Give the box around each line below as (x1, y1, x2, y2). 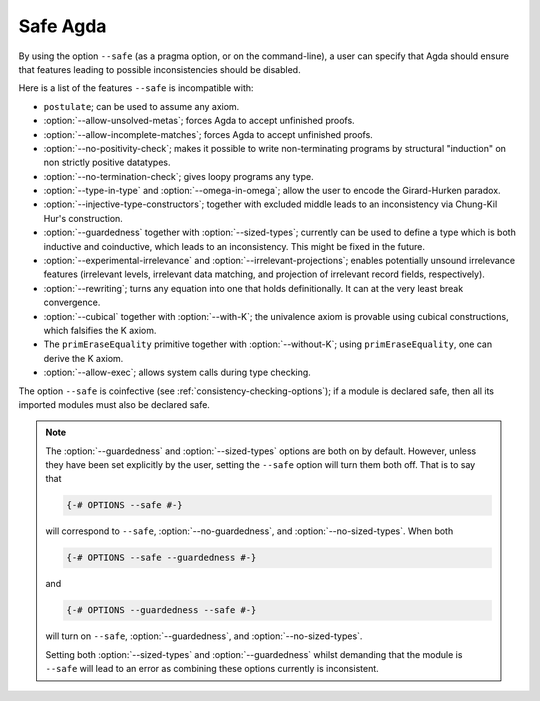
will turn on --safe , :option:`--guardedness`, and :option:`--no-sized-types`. (45, 630, 363, 642)
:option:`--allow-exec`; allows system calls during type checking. (43, 366, 312, 379)
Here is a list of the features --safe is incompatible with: (18, 82, 254, 94)
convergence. (43, 296, 101, 309)
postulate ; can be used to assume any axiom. (43, 100, 240, 112)
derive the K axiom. (43, 352, 124, 364)
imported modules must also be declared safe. (18, 398, 210, 410)
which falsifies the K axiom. (43, 324, 157, 336)
